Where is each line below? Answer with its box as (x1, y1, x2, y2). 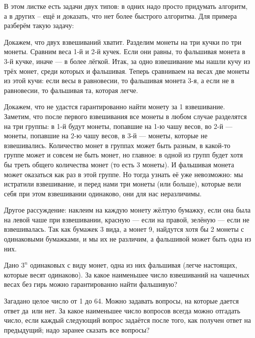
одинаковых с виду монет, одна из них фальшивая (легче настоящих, (30, 260, 237, 270)
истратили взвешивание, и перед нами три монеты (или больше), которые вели (4, 179, 241, 189)
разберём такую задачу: (4, 20, 74, 31)
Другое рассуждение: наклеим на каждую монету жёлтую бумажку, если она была (4, 205, 251, 215)
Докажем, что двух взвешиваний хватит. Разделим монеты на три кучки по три (4, 36, 242, 47)
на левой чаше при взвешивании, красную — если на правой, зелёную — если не (4, 214, 250, 224)
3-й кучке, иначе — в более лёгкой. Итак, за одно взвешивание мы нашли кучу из (4, 56, 251, 66)
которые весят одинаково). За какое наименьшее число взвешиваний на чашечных (4, 269, 250, 279)
